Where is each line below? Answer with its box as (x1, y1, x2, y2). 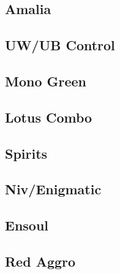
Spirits (5, 143, 48, 162)
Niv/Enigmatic (5, 180, 102, 199)
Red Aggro (5, 251, 76, 270)
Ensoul (5, 216, 49, 235)
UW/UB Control (5, 36, 115, 55)
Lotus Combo (5, 107, 92, 126)
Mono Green (5, 71, 87, 90)
